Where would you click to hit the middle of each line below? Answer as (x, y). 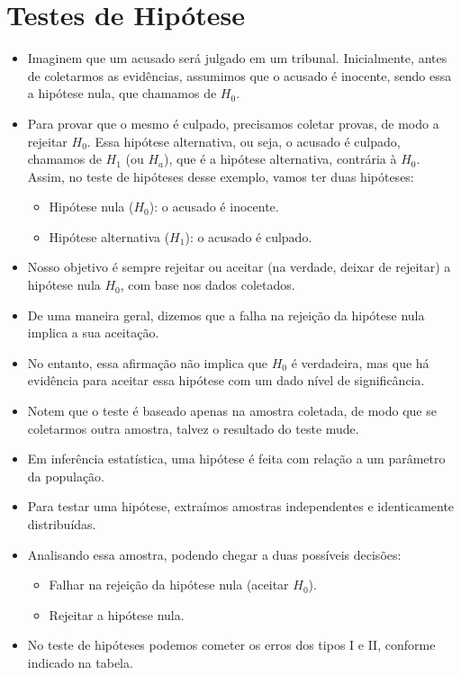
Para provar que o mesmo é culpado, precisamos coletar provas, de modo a (233, 123)
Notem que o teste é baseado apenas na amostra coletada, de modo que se (232, 411)
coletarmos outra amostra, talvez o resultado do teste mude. (193, 428)
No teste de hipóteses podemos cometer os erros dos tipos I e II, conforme (231, 645)
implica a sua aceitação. (93, 333)
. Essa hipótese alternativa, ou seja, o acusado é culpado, (244, 141)
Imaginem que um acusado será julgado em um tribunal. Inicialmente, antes (237, 58)
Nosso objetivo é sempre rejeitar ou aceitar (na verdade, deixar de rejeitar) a (239, 267)
